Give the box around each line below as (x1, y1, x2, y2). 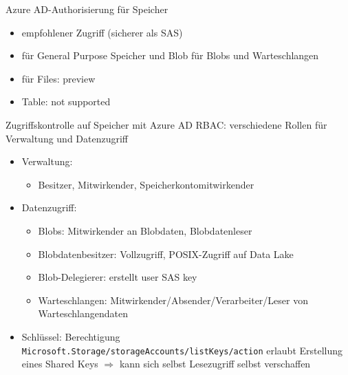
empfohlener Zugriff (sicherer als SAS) (21, 25, 183, 39)
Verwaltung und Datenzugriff (6, 131, 129, 145)
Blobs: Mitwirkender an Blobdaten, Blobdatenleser (38, 223, 252, 237)
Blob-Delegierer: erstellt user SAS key (38, 270, 197, 284)
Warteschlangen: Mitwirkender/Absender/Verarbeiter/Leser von (38, 292, 308, 307)
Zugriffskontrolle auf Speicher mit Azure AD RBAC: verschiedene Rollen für (6, 117, 327, 131)
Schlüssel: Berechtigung (21, 329, 120, 343)
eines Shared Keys (21, 356, 98, 371)
